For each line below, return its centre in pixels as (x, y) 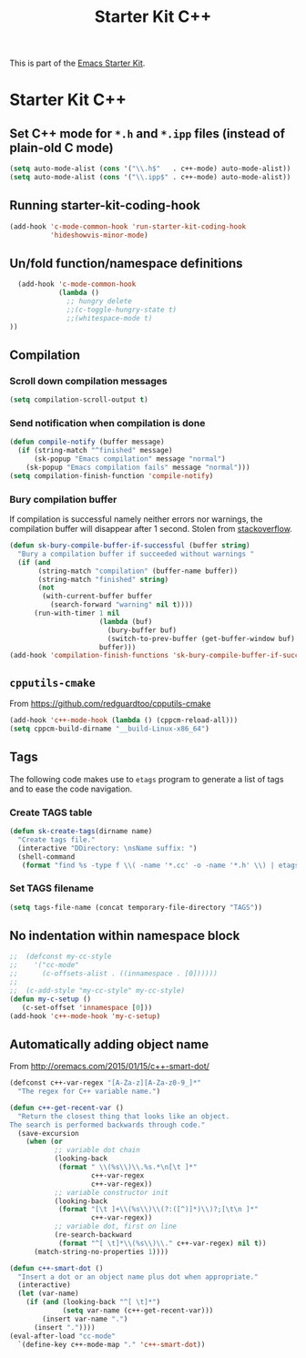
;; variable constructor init (112, 1192)
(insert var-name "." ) (85, 1319)
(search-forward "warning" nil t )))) (122, 605)
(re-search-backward (93, 1235)
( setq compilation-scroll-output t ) (79, 400)
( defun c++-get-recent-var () (67, 1108)
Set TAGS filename (51, 888)
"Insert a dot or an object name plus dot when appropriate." (138, 1277)
